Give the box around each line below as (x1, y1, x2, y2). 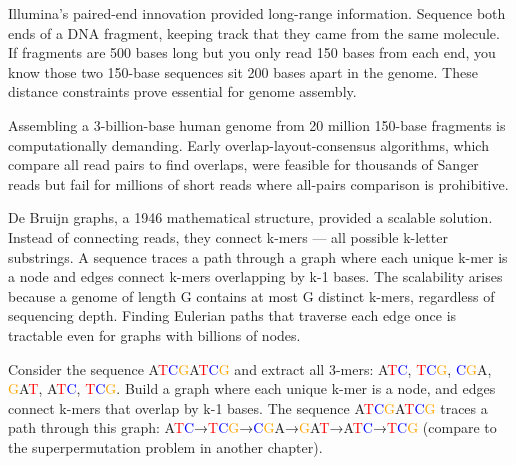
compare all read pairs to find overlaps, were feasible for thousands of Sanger (8, 154, 479, 175)
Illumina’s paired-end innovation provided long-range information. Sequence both (8, 3, 506, 23)
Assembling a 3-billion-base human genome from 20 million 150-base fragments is (8, 114, 506, 135)
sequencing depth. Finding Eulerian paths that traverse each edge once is (8, 305, 457, 326)
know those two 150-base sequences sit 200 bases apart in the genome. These (8, 61, 478, 82)
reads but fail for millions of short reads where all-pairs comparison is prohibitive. (8, 173, 509, 194)
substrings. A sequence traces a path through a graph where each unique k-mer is (8, 246, 508, 267)
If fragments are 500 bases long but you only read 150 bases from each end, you (8, 42, 496, 63)
